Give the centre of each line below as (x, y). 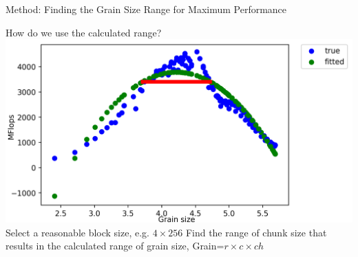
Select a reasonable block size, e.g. (77, 232)
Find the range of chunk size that (256, 232)
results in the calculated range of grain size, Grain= (115, 246)
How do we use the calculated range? (84, 32)
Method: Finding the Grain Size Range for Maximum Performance (146, 9)
